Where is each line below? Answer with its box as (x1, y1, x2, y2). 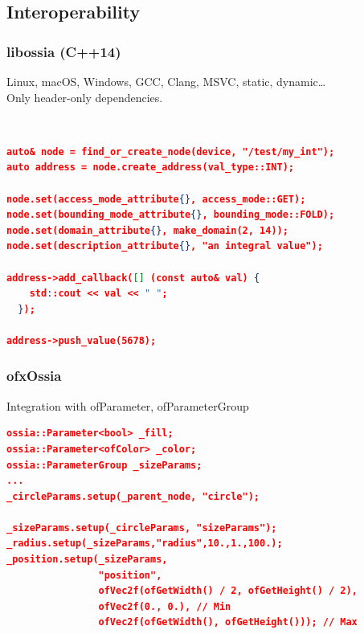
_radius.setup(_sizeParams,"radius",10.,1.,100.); (6, 538, 283, 550)
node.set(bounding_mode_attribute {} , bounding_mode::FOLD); (6, 209, 335, 221)
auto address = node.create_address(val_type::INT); (6, 162, 295, 174)
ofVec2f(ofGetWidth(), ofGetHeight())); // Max (98, 616, 358, 628)
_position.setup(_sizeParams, (6, 554, 168, 566)
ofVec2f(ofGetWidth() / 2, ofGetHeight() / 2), (98, 585, 358, 597)
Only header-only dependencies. (6, 88, 163, 105)
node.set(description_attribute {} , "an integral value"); (6, 240, 323, 252)
